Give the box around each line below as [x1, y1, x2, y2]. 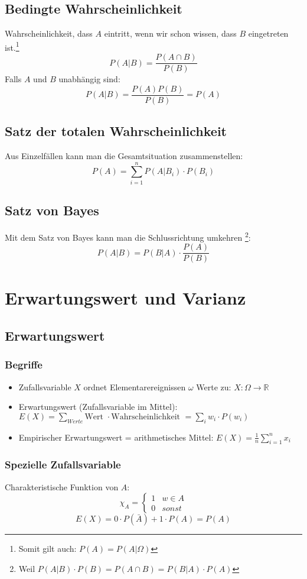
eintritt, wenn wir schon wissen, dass [104, 27, 237, 40]
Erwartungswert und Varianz [5, 286, 246, 310]
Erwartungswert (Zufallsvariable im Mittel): [18, 400, 178, 413]
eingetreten [248, 27, 289, 40]
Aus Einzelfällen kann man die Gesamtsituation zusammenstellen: [5, 149, 243, 161]
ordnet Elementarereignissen [83, 380, 186, 393]
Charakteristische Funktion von [5, 480, 119, 493]
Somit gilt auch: [18, 542, 77, 555]
